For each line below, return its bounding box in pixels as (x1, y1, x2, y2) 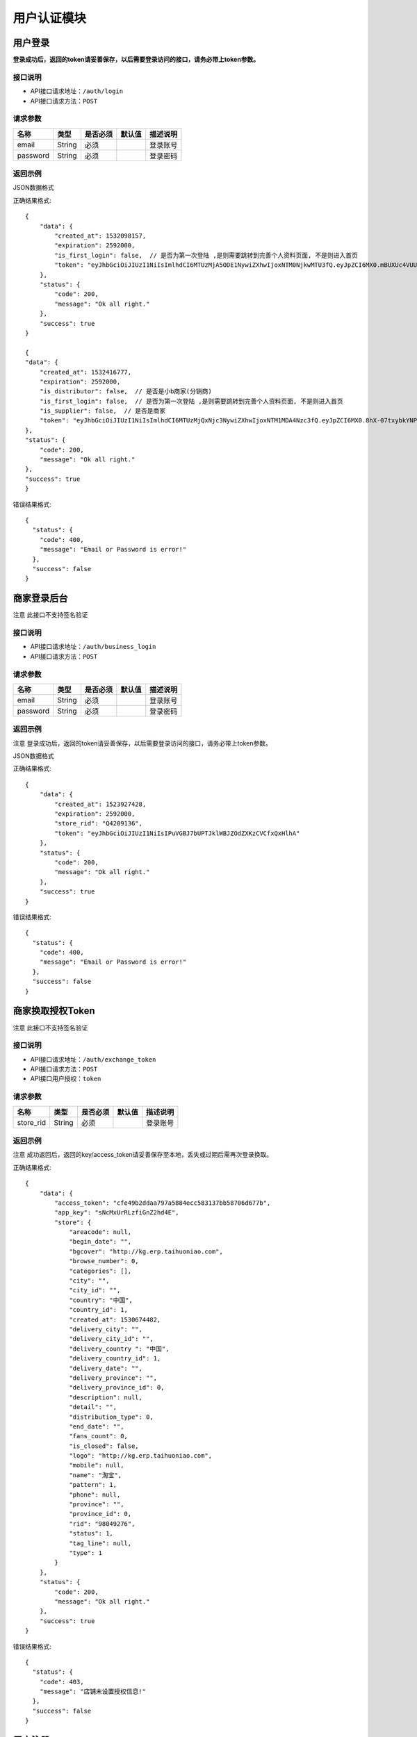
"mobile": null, (69, 1461, 124, 1470)
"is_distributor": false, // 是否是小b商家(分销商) (39, 388, 212, 395)
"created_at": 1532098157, (54, 232, 147, 240)
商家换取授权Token (13, 1005, 95, 1017)
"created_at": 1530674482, (69, 1315, 161, 1324)
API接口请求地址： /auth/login (30, 87, 124, 95)
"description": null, (69, 1393, 142, 1401)
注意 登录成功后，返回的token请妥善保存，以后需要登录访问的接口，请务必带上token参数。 (13, 739, 272, 747)
